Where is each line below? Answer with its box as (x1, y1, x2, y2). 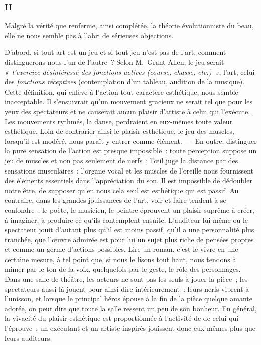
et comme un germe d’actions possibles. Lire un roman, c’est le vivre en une (5, 244, 238, 254)
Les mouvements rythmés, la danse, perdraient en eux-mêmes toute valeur (5, 116, 233, 126)
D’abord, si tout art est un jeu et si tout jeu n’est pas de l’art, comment (5, 47, 226, 57)
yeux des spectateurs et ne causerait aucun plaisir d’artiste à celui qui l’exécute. (5, 106, 250, 116)
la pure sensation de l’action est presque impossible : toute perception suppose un (5, 145, 257, 156)
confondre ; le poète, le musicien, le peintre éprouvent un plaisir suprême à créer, (5, 204, 254, 215)
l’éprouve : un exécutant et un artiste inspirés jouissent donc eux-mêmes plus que (5, 323, 255, 333)
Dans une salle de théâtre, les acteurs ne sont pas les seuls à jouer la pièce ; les (5, 274, 248, 284)
